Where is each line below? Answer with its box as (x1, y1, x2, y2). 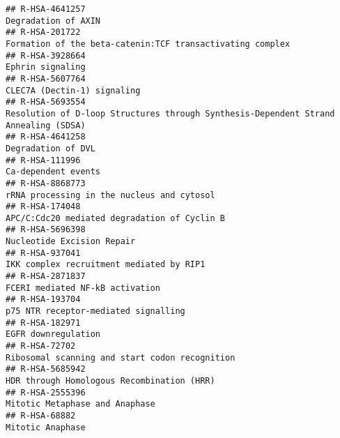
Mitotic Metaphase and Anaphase (6, 399, 155, 409)
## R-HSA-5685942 (6, 364, 86, 375)
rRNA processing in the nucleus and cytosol (6, 190, 215, 200)
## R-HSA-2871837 (6, 271, 86, 282)
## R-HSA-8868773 (6, 178, 86, 188)
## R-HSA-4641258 (6, 132, 86, 142)
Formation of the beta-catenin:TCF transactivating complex (6, 38, 291, 49)
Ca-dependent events (6, 167, 101, 177)
